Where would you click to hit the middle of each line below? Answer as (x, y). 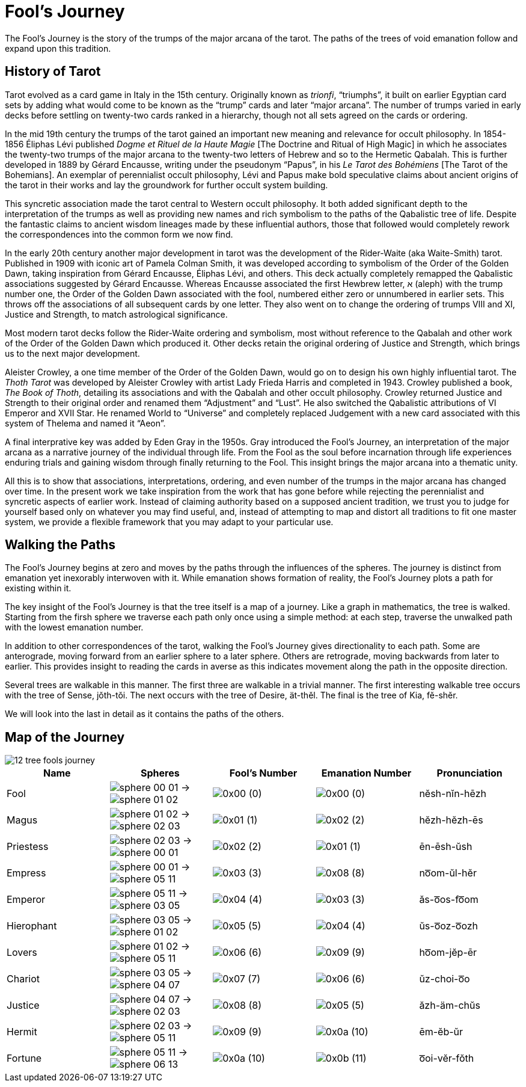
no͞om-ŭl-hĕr (448, 873)
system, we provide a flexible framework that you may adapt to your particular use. (169, 522)
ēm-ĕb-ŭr (441, 1032)
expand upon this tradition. (58, 48)
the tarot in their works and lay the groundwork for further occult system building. (167, 185)
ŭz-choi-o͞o (445, 979)
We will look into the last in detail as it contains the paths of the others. (145, 714)
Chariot (23, 979)
